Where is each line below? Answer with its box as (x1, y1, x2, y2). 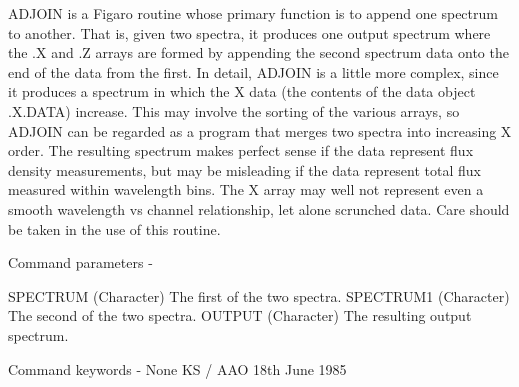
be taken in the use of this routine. (8, 218, 221, 239)
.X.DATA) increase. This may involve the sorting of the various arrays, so (8, 100, 460, 121)
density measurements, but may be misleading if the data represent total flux (8, 159, 481, 180)
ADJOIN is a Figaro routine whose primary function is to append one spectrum (8, 3, 498, 23)
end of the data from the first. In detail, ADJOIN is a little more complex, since (8, 61, 499, 82)
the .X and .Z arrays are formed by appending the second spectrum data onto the (8, 42, 509, 63)
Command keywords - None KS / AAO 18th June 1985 (8, 358, 347, 379)
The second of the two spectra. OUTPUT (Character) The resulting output (8, 305, 472, 326)
